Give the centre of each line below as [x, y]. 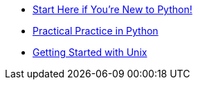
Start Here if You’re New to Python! [112, 9]
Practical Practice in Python [96, 31]
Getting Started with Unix [90, 52]
